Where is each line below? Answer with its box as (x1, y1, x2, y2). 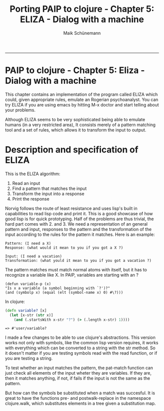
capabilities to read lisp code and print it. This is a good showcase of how (5, 210, 153, 216)
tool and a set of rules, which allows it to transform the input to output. (5, 127, 146, 133)
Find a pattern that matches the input (12, 185, 87, 191)
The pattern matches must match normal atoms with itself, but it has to (5, 266, 147, 273)
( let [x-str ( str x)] (9, 312, 54, 317)
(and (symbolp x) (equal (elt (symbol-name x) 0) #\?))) (5, 290, 123, 295)
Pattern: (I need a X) (5, 241, 51, 246)
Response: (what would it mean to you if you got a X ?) (5, 245, 123, 250)
